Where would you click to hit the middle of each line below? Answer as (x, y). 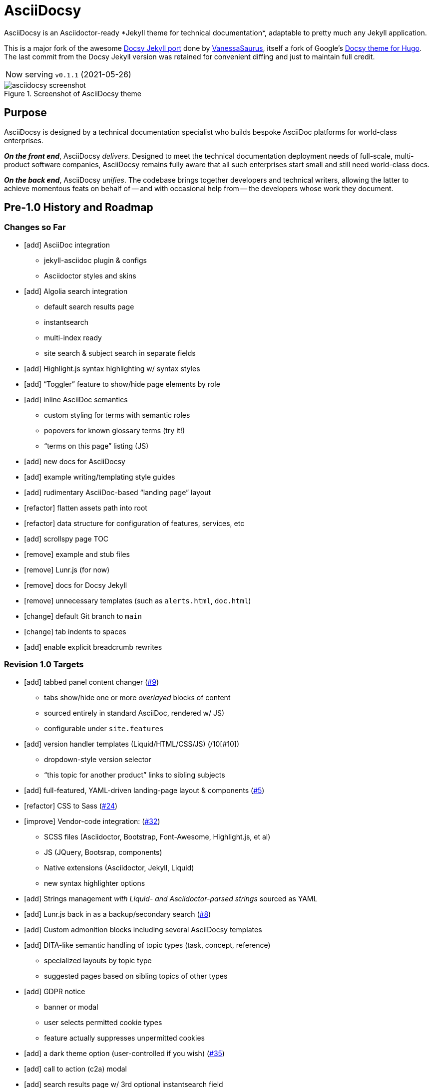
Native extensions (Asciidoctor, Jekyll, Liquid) (119, 867)
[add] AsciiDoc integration (67, 245)
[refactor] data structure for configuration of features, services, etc (134, 523)
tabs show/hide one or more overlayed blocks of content (137, 697)
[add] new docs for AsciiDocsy (75, 461)
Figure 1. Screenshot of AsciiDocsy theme (73, 93)
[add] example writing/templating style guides (100, 477)
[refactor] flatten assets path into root (86, 508)
